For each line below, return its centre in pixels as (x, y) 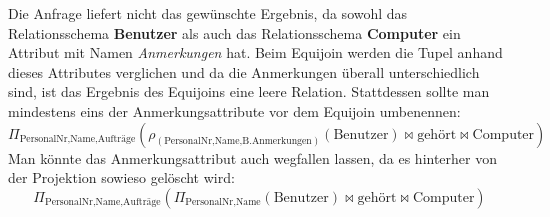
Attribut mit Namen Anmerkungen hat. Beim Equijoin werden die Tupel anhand (255, 52)
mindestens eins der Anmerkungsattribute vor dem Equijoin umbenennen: (234, 110)
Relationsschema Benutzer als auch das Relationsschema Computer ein (234, 32)
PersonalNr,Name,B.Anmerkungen (238, 141)
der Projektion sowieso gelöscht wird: (121, 177)
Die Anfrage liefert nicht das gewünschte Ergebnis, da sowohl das (208, 13)
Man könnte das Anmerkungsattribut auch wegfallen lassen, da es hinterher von (253, 157)
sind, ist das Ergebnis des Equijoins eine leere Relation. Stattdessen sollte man (249, 91)
